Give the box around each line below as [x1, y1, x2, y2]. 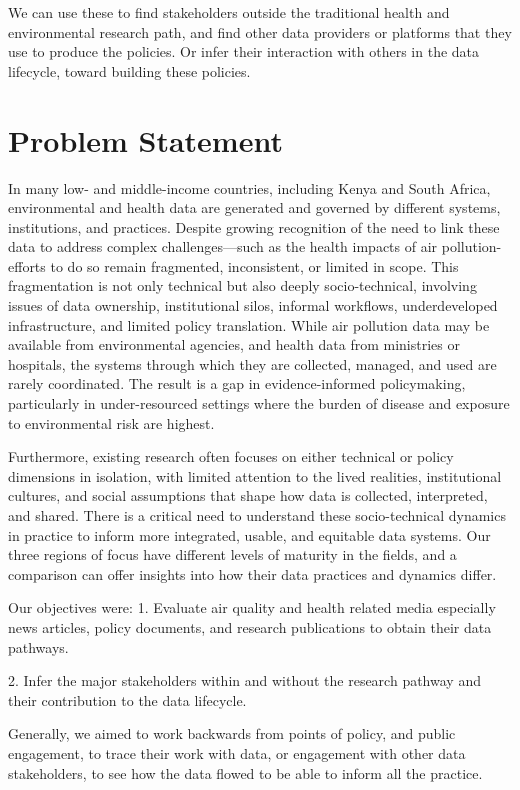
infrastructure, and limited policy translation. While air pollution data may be [8, 314, 490, 335]
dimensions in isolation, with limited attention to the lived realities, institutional [8, 465, 502, 486]
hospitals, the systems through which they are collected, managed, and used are [8, 353, 497, 374]
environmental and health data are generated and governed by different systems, [8, 197, 501, 218]
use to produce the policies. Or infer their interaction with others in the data [8, 41, 480, 62]
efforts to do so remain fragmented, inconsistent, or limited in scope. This [8, 255, 459, 276]
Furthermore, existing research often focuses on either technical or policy [8, 446, 454, 467]
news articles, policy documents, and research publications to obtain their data [8, 616, 492, 637]
